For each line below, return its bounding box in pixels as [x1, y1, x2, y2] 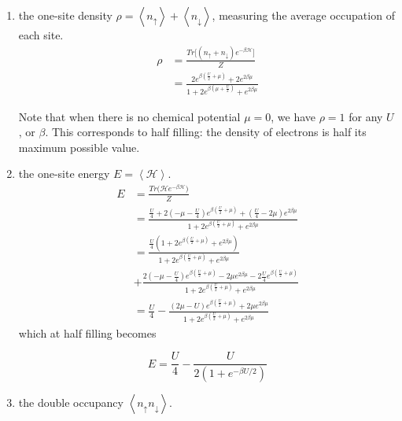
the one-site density [18, 7, 112, 23]
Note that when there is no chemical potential [18, 108, 241, 124]
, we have [271, 108, 315, 124]
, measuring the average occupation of [212, 7, 395, 23]
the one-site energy [18, 165, 110, 182]
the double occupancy [18, 394, 124, 411]
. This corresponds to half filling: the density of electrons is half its [45, 124, 367, 140]
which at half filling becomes [18, 324, 157, 341]
